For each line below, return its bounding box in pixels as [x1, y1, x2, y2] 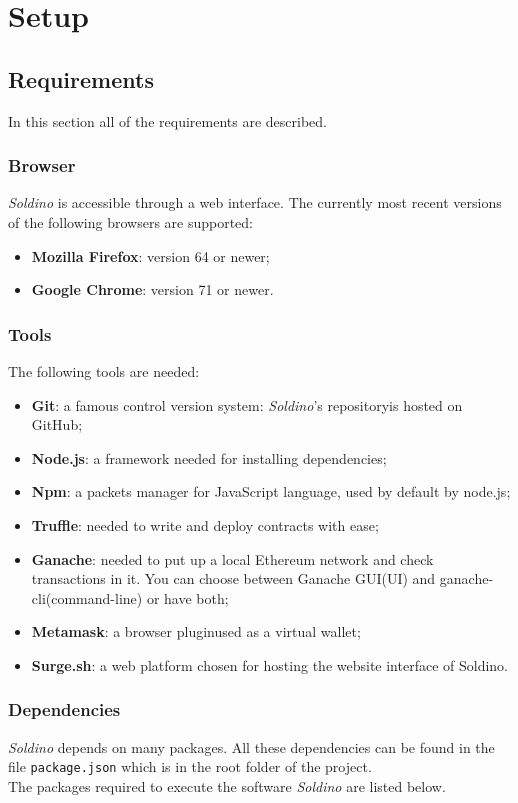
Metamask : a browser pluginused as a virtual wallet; [31, 621, 361, 642]
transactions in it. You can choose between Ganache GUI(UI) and [31, 568, 436, 589]
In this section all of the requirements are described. [8, 110, 327, 131]
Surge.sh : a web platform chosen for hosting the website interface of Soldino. [31, 654, 508, 675]
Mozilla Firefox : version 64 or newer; [31, 245, 270, 266]
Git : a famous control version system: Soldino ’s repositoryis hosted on [31, 394, 463, 415]
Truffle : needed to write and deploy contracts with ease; [31, 514, 379, 535]
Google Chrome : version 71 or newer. [31, 279, 274, 300]
